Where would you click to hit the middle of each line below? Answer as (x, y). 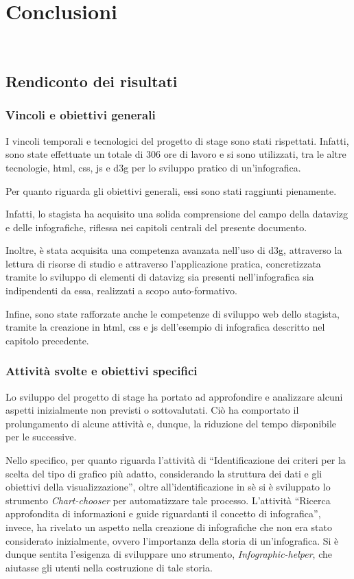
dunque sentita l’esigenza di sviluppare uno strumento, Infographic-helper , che (169, 554)
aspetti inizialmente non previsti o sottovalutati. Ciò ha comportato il (152, 410)
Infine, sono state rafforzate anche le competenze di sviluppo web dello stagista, (173, 313)
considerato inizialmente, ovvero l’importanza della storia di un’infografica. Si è (172, 540)
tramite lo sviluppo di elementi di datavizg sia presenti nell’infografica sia (160, 277)
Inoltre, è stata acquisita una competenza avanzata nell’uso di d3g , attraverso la (174, 250)
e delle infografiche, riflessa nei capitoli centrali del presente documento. (156, 227)
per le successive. (41, 437)
